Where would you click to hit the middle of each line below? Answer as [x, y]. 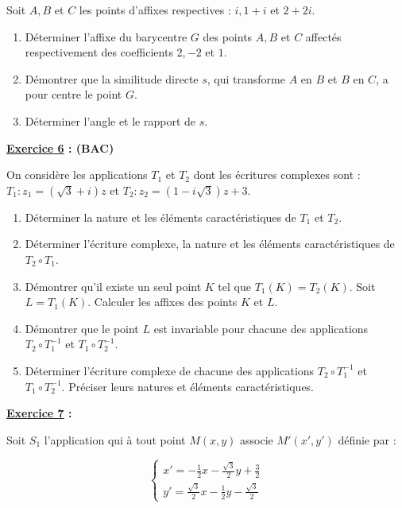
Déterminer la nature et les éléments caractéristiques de [160, 217]
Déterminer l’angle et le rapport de [110, 120]
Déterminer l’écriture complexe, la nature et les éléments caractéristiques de [210, 244]
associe [257, 439]
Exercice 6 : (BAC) [60, 147]
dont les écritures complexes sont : [277, 175]
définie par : [367, 439]
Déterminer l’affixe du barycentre [106, 36]
